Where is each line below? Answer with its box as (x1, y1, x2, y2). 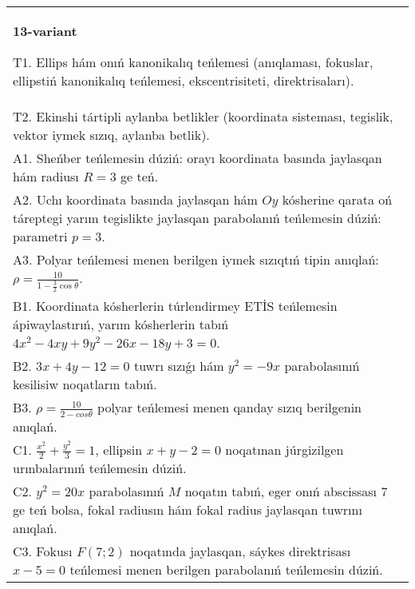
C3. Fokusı (13, 542, 73, 561)
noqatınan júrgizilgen (225, 440, 344, 459)
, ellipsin (95, 440, 143, 459)
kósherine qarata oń (282, 190, 393, 209)
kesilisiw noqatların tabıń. (13, 375, 157, 394)
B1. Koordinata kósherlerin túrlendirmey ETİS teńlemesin (13, 296, 338, 316)
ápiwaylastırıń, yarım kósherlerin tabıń (13, 315, 229, 334)
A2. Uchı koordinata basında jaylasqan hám (13, 190, 258, 209)
